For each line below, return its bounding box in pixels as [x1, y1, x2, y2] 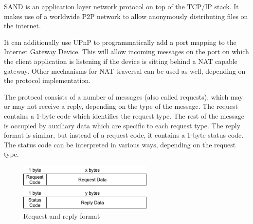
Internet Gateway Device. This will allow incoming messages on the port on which [4, 46, 249, 57]
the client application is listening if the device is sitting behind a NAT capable [4, 56, 237, 66]
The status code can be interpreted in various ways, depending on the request [4, 139, 236, 149]
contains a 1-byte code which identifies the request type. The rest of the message [4, 110, 244, 121]
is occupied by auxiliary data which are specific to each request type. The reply [4, 120, 241, 130]
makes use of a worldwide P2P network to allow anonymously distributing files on [4, 11, 248, 21]
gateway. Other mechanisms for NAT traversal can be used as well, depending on [4, 65, 246, 76]
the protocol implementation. [4, 75, 91, 85]
